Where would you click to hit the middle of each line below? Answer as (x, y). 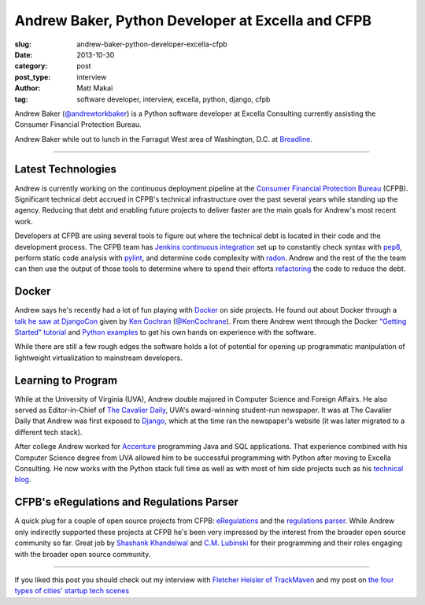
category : (31, 66)
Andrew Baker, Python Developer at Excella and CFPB (193, 20)
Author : (28, 88)
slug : (23, 44)
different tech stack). (48, 432)
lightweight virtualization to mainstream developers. (98, 358)
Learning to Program (66, 380)
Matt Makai (95, 88)
